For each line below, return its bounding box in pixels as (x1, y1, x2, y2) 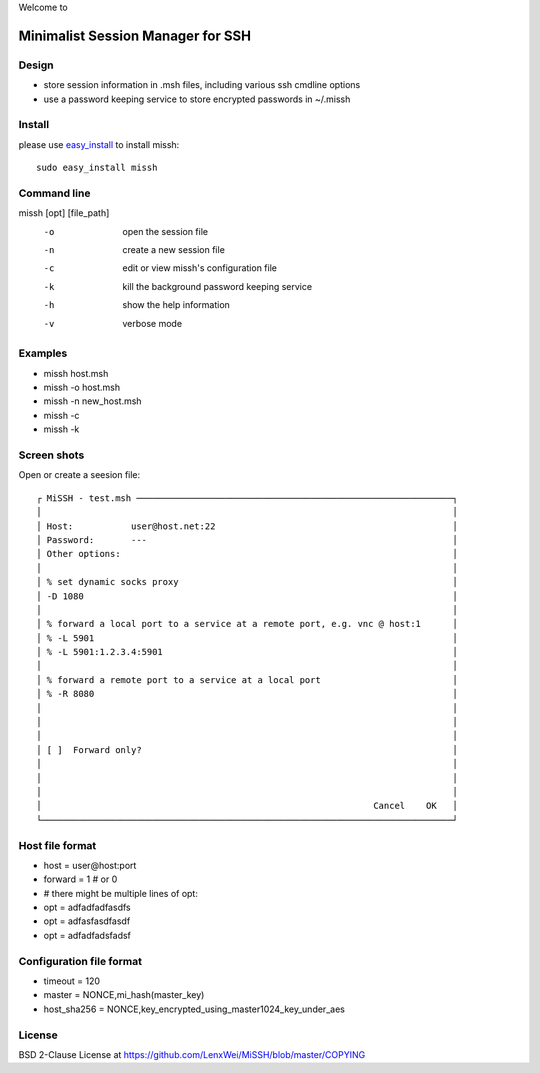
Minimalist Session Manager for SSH (18, 27, 252, 44)
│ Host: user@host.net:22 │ (36, 520, 459, 532)
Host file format (18, 838, 97, 852)
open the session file (122, 225, 209, 237)
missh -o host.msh (43, 381, 121, 394)
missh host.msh (43, 367, 109, 379)
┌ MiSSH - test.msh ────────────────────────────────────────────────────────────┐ (36, 492, 459, 504)
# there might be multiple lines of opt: (43, 887, 199, 899)
